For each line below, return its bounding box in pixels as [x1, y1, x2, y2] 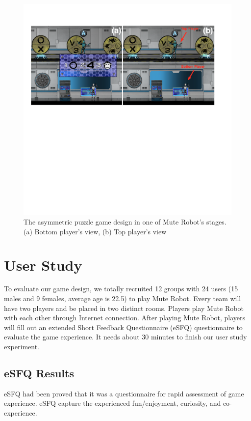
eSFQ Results [4, 365, 74, 380]
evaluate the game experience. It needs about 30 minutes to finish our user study [4, 332, 247, 342]
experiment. [4, 341, 39, 351]
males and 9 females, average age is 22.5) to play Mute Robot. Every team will [4, 293, 241, 303]
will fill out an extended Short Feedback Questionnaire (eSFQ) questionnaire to [4, 322, 243, 332]
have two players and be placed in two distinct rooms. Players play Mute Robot [4, 303, 244, 313]
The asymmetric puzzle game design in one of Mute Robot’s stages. [24, 217, 226, 227]
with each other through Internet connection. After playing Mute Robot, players [4, 312, 246, 323]
